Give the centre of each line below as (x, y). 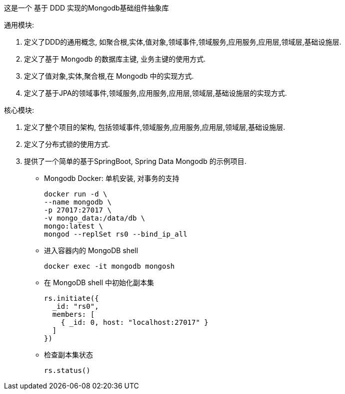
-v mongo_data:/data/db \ (95, 218)
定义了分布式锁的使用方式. (67, 144)
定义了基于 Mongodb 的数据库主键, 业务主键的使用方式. (115, 59)
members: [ (73, 314)
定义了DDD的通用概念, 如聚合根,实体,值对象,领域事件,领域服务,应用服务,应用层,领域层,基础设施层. (183, 42)
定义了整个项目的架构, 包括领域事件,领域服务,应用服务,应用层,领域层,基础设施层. (155, 127)
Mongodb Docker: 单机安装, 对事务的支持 (112, 178)
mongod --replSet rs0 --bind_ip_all (116, 234)
